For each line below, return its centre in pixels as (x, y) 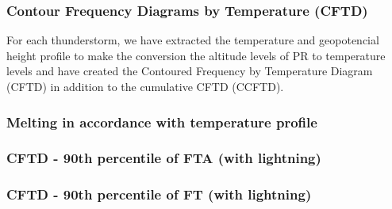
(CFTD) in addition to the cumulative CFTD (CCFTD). (145, 86)
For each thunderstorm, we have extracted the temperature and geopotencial (193, 40)
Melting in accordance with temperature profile (162, 122)
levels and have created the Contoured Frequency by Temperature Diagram (190, 71)
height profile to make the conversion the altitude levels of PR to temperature (196, 55)
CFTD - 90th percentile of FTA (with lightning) (164, 158)
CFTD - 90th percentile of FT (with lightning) (159, 194)
